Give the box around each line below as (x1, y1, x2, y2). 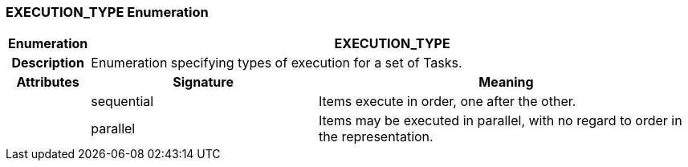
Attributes (16, 74, 79, 91)
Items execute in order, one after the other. (318, 93, 576, 110)
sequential (91, 93, 154, 110)
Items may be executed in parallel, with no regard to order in (318, 112, 682, 129)
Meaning (478, 74, 534, 91)
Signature (173, 74, 234, 91)
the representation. (318, 128, 434, 145)
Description (11, 55, 84, 71)
